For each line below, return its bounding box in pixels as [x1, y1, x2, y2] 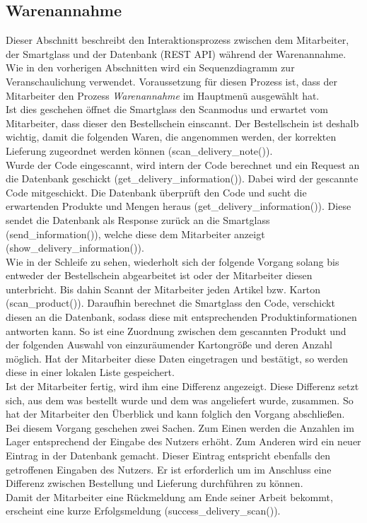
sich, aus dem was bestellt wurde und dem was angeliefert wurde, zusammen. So [6, 392, 354, 407]
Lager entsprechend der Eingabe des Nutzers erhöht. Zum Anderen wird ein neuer [6, 434, 361, 449]
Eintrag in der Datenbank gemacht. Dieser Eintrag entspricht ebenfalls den [6, 448, 330, 463]
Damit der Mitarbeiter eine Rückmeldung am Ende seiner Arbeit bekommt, [6, 489, 333, 504]
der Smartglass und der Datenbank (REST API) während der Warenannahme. [6, 46, 346, 61]
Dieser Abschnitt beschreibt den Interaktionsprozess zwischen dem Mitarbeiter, [6, 33, 349, 47]
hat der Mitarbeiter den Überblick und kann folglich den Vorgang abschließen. [6, 406, 345, 421]
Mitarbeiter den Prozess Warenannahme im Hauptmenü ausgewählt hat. [6, 88, 320, 102]
